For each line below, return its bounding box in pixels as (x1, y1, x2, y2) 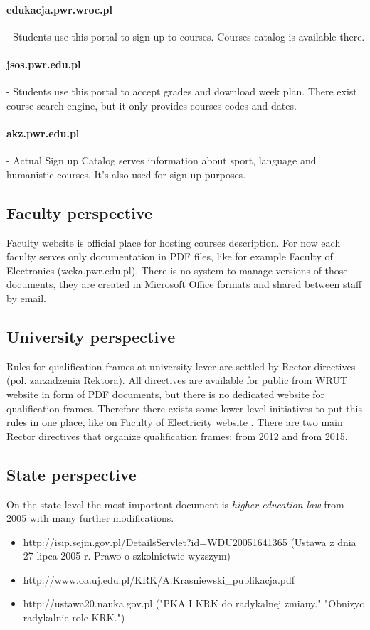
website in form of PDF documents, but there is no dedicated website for (6, 386, 325, 401)
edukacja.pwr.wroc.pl (6, 1, 112, 16)
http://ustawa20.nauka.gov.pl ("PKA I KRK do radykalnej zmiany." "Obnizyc (23, 596, 364, 611)
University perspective (6, 325, 176, 347)
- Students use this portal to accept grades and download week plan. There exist (6, 84, 357, 99)
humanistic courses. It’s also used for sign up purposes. (6, 166, 246, 181)
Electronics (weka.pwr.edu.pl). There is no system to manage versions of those (6, 262, 348, 277)
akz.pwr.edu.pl (6, 125, 80, 140)
